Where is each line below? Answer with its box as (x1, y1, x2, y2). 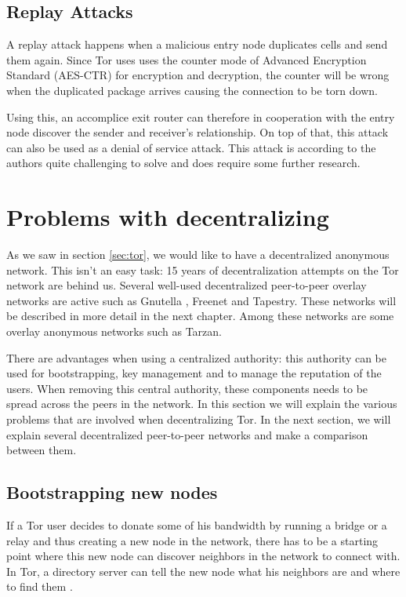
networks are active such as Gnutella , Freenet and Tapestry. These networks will (6, 292, 397, 308)
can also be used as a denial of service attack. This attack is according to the (6, 139, 376, 155)
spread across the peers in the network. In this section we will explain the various (6, 395, 397, 412)
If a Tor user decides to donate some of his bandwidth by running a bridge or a (6, 517, 387, 533)
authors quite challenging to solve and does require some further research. (6, 155, 361, 171)
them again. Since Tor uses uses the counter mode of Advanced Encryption (6, 51, 367, 67)
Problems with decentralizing (6, 201, 329, 233)
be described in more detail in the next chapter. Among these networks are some (6, 308, 394, 324)
